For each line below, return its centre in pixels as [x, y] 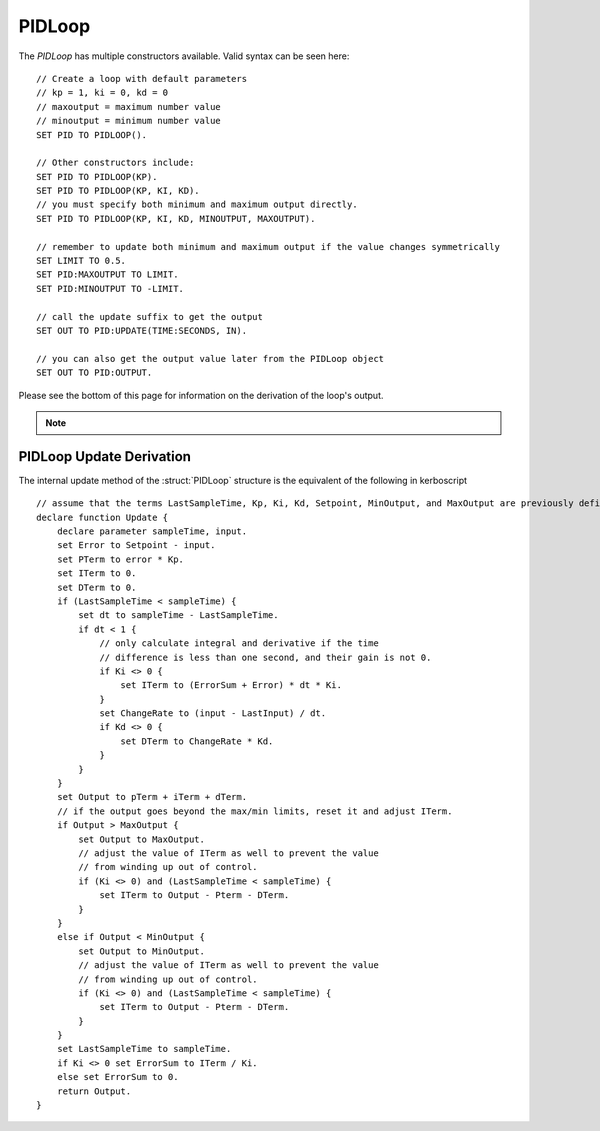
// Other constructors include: [115, 163]
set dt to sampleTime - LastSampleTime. [178, 615]
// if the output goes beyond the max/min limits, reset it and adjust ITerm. [254, 811]
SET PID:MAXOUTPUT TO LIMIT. [107, 274]
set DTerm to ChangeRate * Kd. [197, 741]
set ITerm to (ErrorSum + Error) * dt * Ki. [231, 685]
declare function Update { [102, 517]
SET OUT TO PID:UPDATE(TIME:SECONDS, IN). [142, 330]
